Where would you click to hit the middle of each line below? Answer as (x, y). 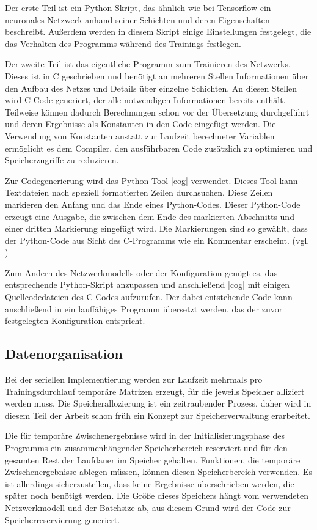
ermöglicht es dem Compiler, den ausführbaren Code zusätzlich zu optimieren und (159, 148)
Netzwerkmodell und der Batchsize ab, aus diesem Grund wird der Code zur (148, 507)
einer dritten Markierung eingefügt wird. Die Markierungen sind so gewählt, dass (156, 228)
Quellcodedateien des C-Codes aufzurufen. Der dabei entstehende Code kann (149, 297)
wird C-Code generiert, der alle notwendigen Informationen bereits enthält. (145, 100)
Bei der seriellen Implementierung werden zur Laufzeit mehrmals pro (134, 379)
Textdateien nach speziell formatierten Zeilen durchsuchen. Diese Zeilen (139, 192)
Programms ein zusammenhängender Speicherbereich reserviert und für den (146, 448)
